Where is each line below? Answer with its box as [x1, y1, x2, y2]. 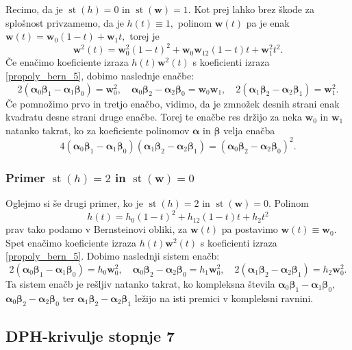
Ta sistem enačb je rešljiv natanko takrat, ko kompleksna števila [5, 277, 275, 290]
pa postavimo [221, 222, 278, 236]
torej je [129, 29, 160, 43]
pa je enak [246, 15, 290, 29]
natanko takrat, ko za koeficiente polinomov [5, 123, 190, 137]
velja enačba [223, 123, 275, 137]
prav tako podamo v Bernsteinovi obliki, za [5, 222, 188, 236]
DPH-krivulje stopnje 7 [5, 325, 175, 346]
